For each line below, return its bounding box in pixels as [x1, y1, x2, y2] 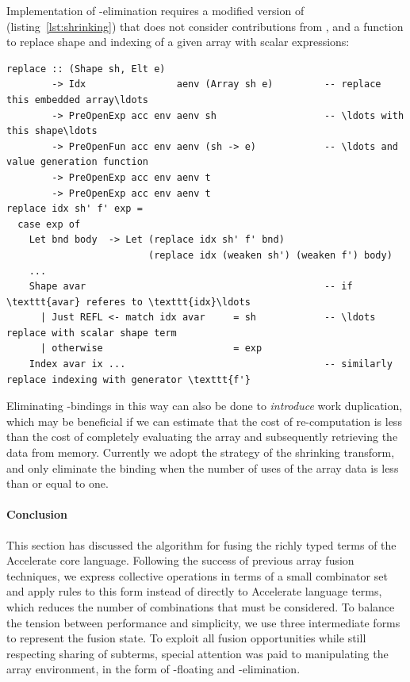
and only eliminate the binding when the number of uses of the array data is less [6, 459, 399, 476]
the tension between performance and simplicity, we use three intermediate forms [6, 614, 400, 630]
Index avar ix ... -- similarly [29, 358, 393, 370]
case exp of [17, 218, 81, 230]
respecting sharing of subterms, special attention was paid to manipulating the [6, 645, 389, 661]
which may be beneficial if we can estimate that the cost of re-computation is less [6, 412, 402, 429]
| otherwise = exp [40, 343, 262, 354]
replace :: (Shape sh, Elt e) [6, 63, 166, 75]
